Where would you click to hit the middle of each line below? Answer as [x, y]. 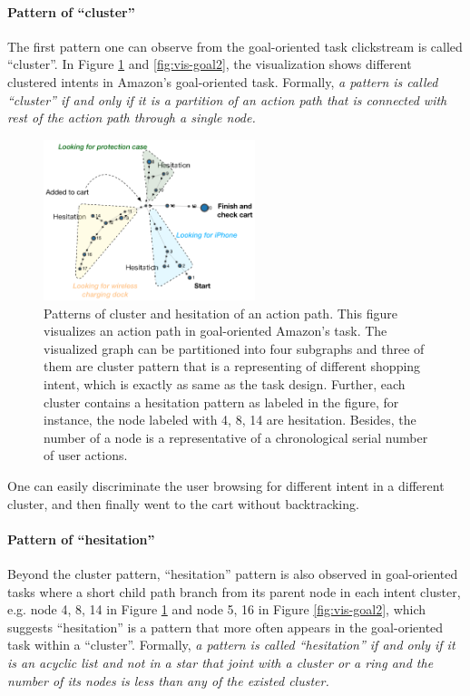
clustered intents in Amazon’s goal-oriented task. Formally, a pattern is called [223, 81]
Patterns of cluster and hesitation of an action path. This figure [220, 313]
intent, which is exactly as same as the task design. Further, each [225, 384]
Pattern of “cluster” [71, 11]
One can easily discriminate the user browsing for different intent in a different [226, 486]
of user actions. [86, 455]
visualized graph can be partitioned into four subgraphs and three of [234, 348]
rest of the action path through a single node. [132, 118]
